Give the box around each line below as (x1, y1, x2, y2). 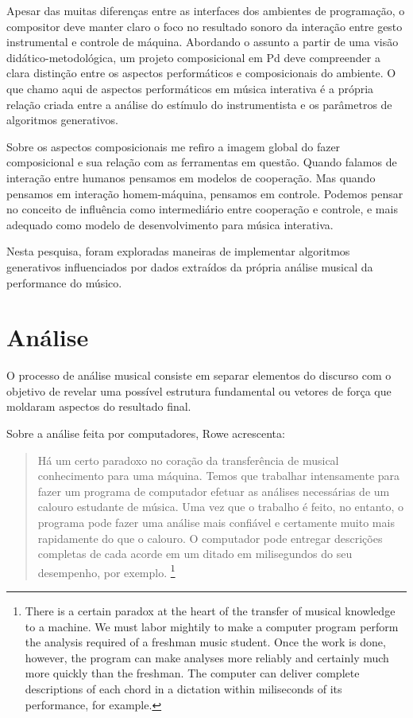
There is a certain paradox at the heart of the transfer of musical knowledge (25, 603, 396, 618)
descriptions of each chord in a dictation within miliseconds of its (25, 680, 342, 697)
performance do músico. (6, 274, 122, 291)
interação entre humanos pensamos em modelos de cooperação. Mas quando (6, 169, 376, 185)
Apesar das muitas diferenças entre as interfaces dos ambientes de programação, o (6, 2, 405, 18)
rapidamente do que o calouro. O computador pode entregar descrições (37, 529, 383, 546)
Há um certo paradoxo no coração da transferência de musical (37, 451, 339, 468)
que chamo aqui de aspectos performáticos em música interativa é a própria (6, 80, 374, 96)
